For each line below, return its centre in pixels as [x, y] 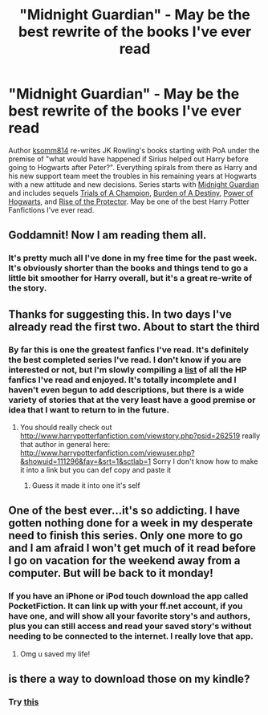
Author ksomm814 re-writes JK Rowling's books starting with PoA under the [134, 150]
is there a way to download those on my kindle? [129, 679]
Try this [24, 701]
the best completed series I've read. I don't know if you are [125, 360]
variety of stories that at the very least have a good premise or [132, 400]
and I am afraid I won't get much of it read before [132, 548]
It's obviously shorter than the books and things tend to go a [128, 268]
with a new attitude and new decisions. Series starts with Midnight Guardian [134, 184]
